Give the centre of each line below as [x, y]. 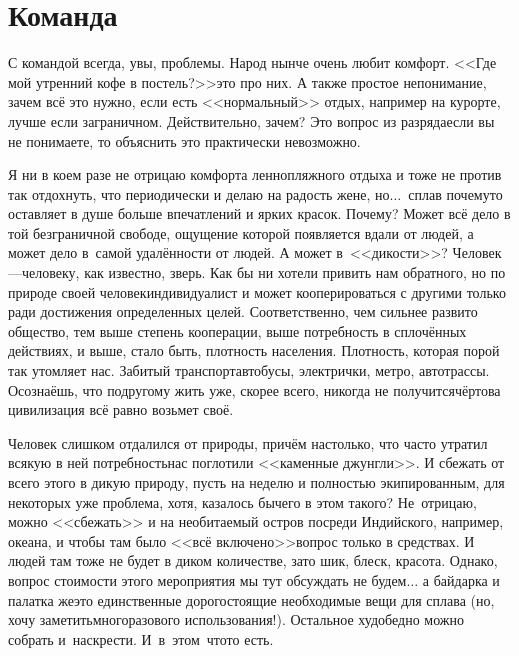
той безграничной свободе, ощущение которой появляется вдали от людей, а [241, 232]
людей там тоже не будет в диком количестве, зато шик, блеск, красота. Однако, [253, 560]
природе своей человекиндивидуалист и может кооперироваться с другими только [257, 291]
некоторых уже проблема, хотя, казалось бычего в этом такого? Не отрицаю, [242, 501]
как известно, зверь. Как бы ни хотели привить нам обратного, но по [295, 272]
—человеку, [44, 272]
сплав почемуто [455, 193]
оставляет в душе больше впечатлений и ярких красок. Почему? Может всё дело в [259, 213]
